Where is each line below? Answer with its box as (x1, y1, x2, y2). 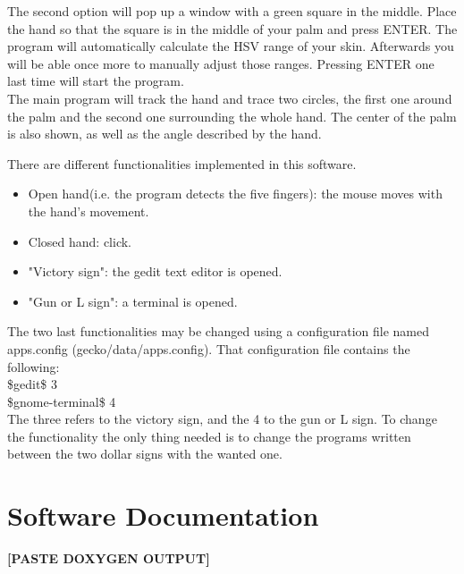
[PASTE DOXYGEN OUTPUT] (7, 549, 210, 568)
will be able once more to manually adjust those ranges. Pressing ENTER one (7, 54, 434, 72)
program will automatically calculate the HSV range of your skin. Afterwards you (7, 37, 454, 55)
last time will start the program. (7, 72, 184, 90)
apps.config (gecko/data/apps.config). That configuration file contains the (7, 339, 410, 358)
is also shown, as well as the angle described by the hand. (7, 124, 322, 143)
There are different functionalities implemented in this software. (7, 154, 357, 173)
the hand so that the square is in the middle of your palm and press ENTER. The (7, 19, 458, 38)
